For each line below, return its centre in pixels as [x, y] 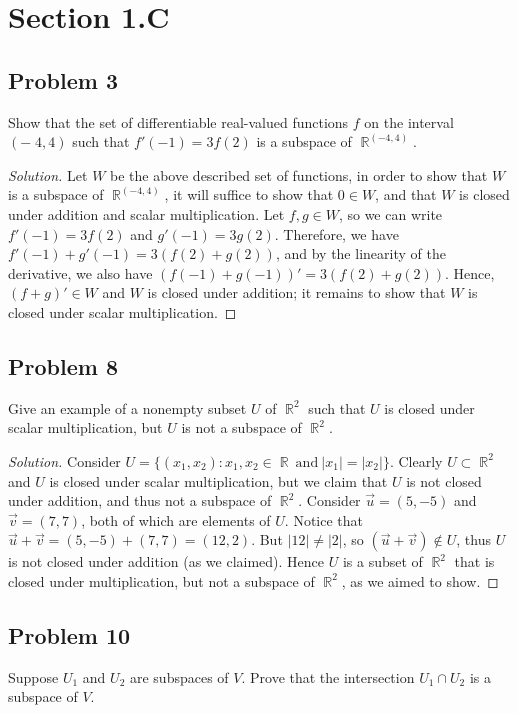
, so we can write [390, 213]
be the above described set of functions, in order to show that [299, 174]
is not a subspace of [241, 427]
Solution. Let [48, 174]
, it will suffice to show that [249, 194]
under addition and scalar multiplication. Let [146, 213]
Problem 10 [69, 634]
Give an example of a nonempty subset [127, 407]
